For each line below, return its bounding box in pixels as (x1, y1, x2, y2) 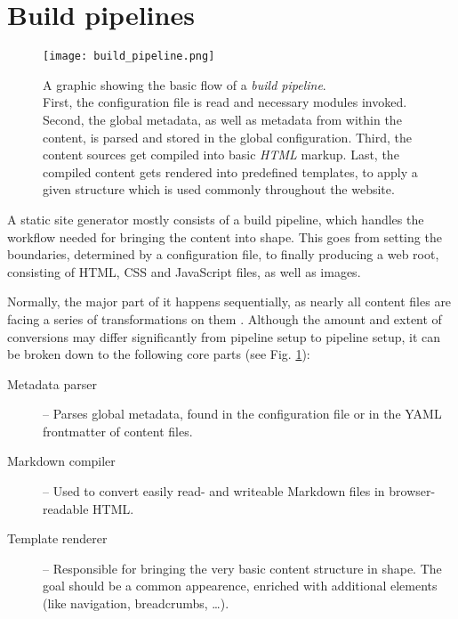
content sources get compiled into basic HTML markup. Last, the (43, 145, 399, 164)
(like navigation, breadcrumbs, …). (43, 594, 229, 613)
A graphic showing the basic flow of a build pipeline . (43, 75, 326, 94)
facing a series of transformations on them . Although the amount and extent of (7, 309, 442, 328)
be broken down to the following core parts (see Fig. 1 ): (7, 345, 310, 363)
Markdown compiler (7, 452, 116, 470)
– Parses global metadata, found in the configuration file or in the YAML (43, 404, 442, 423)
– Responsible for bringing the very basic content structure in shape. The (43, 558, 442, 577)
